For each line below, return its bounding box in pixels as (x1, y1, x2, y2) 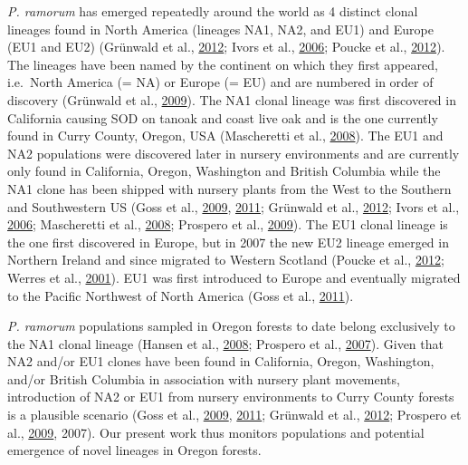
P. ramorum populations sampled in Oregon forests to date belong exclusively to (7, 316, 455, 335)
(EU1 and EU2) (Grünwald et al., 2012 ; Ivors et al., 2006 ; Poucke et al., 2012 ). (7, 37, 445, 56)
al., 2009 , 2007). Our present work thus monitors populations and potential (7, 422, 425, 441)
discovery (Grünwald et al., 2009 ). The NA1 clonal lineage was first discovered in (7, 90, 456, 109)
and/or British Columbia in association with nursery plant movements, (7, 369, 400, 388)
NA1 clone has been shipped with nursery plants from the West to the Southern (7, 179, 452, 198)
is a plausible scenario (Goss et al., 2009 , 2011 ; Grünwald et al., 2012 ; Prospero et (7, 405, 462, 424)
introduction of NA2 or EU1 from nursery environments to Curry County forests (7, 387, 454, 406)
